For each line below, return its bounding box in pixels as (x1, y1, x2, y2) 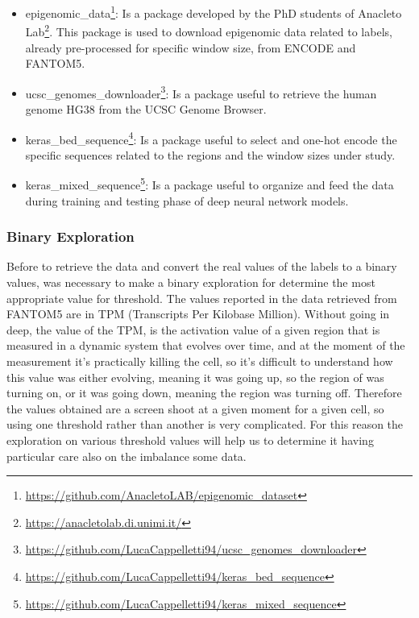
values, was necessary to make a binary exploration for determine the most (6, 274, 375, 291)
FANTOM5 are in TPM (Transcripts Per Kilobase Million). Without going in (6, 305, 390, 322)
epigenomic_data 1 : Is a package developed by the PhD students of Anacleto (25, 2, 402, 21)
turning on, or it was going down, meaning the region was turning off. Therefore (6, 384, 402, 401)
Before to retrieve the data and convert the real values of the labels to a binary (6, 258, 397, 275)
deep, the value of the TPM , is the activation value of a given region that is (6, 321, 380, 338)
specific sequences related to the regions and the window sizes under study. (25, 146, 396, 163)
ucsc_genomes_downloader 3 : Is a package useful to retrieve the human (25, 82, 377, 102)
